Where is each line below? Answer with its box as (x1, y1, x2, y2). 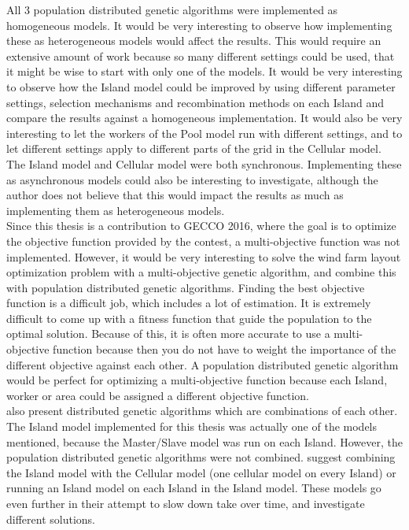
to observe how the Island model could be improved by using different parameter (6, 78, 396, 95)
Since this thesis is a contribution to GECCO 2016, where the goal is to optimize (6, 217, 396, 234)
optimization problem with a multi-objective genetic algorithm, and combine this (6, 264, 396, 280)
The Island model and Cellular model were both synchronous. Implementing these (6, 155, 402, 172)
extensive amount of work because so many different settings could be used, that (6, 47, 395, 64)
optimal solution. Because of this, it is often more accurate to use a (6, 325, 330, 342)
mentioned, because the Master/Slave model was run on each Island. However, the (6, 433, 403, 450)
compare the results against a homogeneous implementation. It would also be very (6, 109, 403, 126)
